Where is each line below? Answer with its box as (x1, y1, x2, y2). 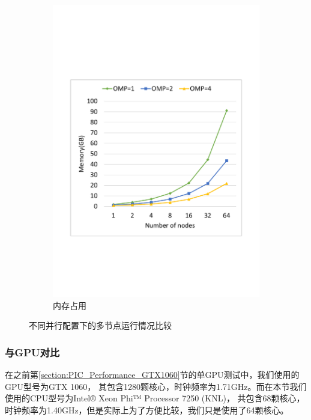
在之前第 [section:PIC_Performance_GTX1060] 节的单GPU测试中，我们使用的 (5, 368, 300, 381)
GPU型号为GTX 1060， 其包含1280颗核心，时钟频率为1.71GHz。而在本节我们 (5, 380, 307, 392)
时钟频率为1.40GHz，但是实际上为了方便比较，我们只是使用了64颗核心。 (5, 403, 289, 416)
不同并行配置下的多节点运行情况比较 (29, 319, 172, 332)
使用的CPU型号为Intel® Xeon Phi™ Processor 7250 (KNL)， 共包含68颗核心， (5, 392, 305, 404)
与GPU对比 (5, 344, 60, 359)
